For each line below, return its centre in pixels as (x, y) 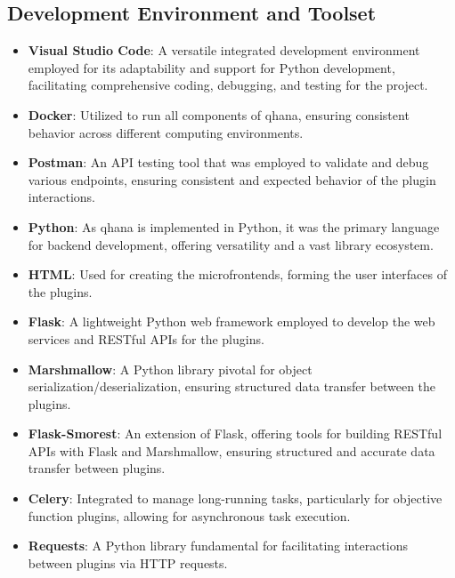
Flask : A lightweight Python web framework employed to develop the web (232, 321)
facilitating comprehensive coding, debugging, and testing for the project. (228, 85)
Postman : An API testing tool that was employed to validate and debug (228, 162)
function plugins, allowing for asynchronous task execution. (189, 515)
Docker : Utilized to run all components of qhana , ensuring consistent (219, 114)
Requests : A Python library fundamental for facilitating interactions (218, 546)
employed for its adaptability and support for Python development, (211, 67)
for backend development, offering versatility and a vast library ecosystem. (231, 244)
